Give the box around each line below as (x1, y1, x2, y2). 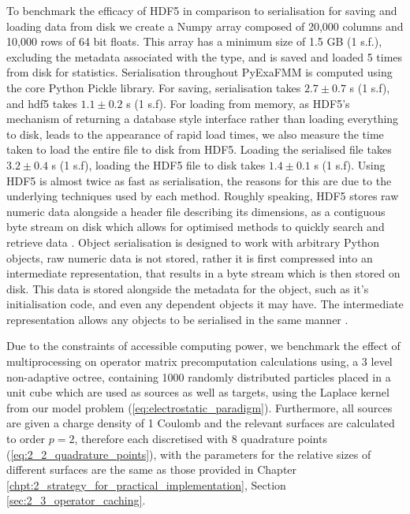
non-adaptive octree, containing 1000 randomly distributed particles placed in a (6, 368, 391, 385)
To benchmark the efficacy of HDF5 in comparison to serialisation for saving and (6, 2, 397, 18)
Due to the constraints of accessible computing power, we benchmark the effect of (6, 337, 401, 354)
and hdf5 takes (6, 95, 77, 111)
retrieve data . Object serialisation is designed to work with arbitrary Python (6, 233, 379, 250)
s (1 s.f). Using (314, 156, 386, 173)
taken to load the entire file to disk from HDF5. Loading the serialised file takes (6, 141, 392, 158)
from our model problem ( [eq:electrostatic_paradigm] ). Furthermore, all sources (6, 399, 393, 415)
